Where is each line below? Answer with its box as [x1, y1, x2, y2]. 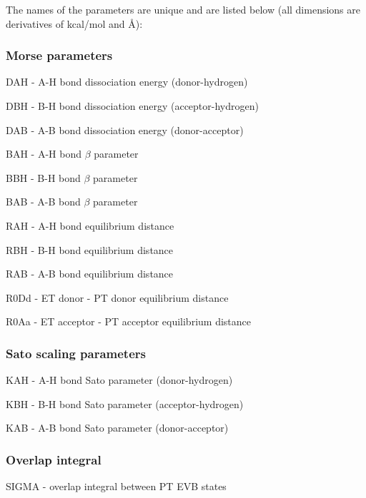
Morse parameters [6, 46, 113, 64]
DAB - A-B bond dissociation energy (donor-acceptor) [6, 122, 244, 137]
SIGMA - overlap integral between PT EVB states [6, 479, 227, 494]
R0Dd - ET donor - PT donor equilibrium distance [6, 290, 229, 305]
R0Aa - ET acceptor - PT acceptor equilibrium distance [6, 314, 251, 329]
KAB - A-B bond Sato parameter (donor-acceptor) [6, 420, 229, 435]
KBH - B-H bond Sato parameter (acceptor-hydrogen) [6, 396, 244, 411]
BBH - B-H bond [6, 170, 81, 185]
